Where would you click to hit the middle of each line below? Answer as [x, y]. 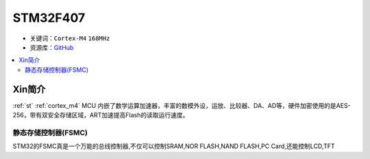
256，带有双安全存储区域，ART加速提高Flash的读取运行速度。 [101, 115]
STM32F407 [49, 18]
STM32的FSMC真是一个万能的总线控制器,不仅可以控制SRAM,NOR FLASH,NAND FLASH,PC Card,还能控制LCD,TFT [174, 146]
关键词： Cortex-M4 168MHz [70, 38]
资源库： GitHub [52, 47]
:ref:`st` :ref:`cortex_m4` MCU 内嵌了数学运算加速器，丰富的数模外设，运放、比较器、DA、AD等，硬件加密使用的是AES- [182, 105]
